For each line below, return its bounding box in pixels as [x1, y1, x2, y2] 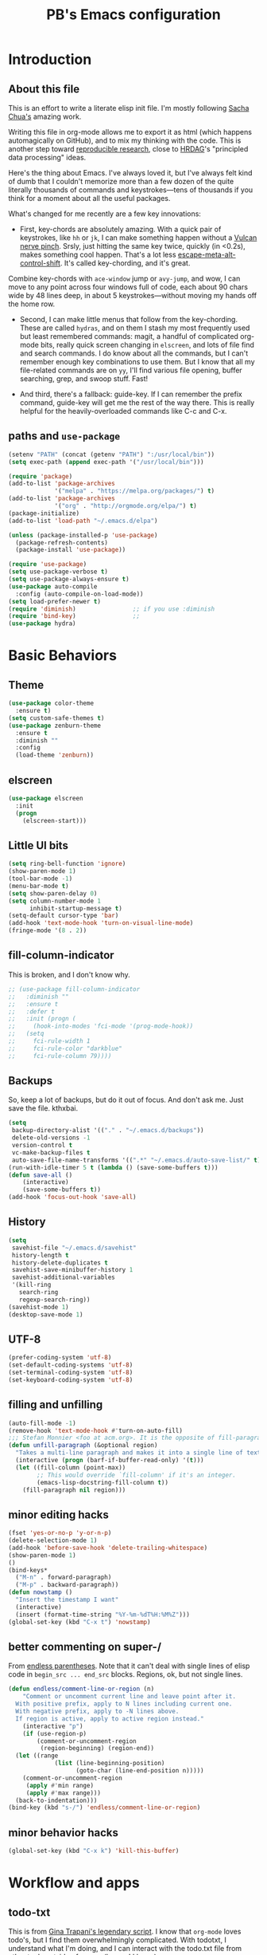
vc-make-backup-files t [11, 1148, 91, 1157]
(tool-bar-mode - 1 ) [8, 875, 73, 883]
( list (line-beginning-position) [54, 1760, 165, 1768]
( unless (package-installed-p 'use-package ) [8, 531, 158, 539]
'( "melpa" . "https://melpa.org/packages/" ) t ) [54, 487, 215, 495]
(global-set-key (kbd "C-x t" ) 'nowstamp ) [8, 1618, 151, 1626]
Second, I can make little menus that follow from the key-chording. [19, 315, 238, 324]
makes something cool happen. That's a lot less [19, 250, 176, 259]
